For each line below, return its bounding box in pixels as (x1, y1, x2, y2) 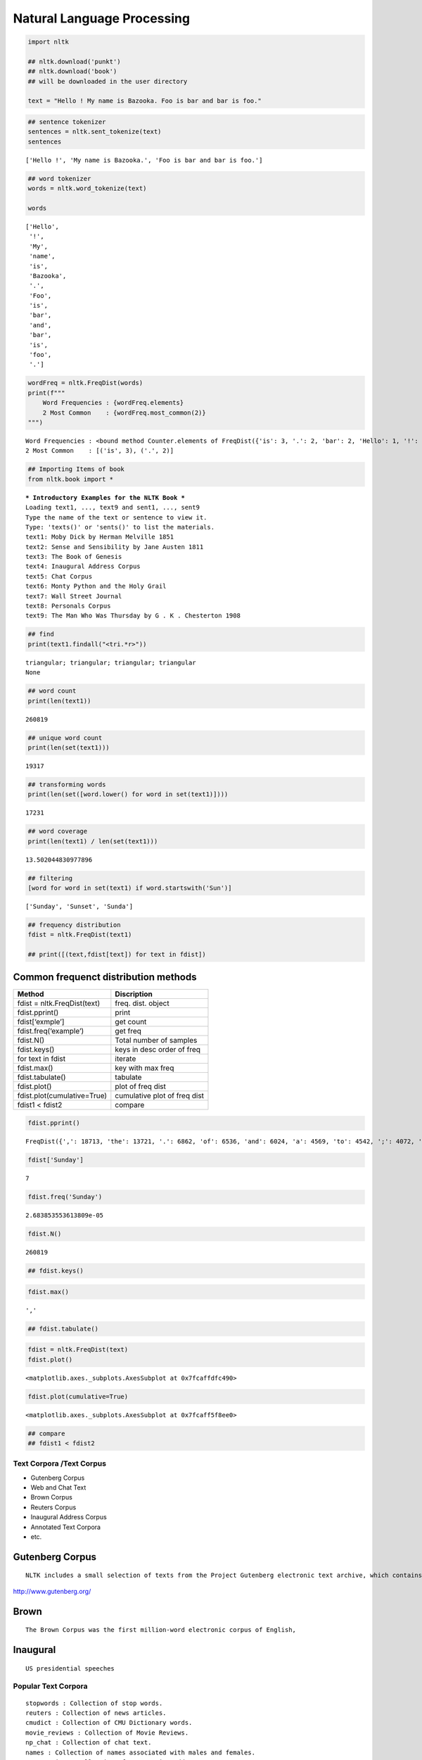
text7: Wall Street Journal (25, 592, 122, 600)
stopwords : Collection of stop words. (25, 1699, 163, 1707)
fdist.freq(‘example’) (17, 1026, 84, 1036)
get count (115, 1017, 147, 1026)
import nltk (27, 38, 70, 46)
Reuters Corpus (30, 1503, 77, 1511)
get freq (115, 1026, 142, 1036)
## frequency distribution (27, 921, 121, 929)
